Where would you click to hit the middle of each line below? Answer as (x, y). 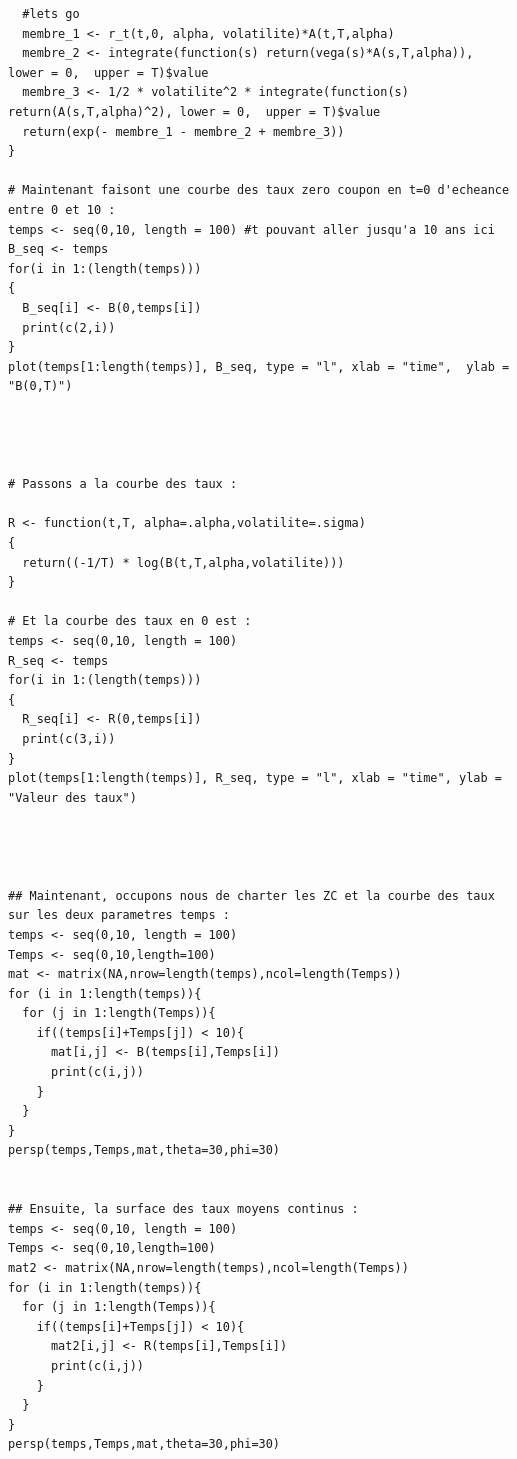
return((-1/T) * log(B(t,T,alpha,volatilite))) (183, 562)
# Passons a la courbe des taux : (123, 484)
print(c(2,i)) (69, 327)
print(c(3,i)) (69, 738)
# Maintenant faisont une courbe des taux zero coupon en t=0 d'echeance (259, 190)
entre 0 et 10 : (62, 209)
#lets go (51, 14)
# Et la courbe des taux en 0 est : (130, 621)
